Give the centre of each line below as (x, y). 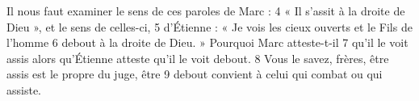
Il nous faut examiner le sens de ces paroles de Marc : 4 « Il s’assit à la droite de (206, 11)
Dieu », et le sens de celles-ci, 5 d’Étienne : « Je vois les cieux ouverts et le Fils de (209, 26)
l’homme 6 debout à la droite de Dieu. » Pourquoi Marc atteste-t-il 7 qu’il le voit (207, 42)
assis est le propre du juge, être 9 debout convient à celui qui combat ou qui (195, 74)
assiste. (24, 89)
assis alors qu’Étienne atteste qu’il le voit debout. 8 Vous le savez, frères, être (198, 58)
